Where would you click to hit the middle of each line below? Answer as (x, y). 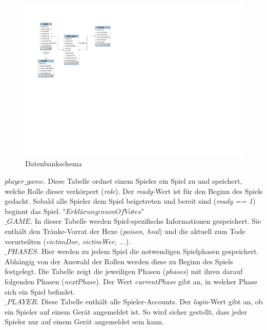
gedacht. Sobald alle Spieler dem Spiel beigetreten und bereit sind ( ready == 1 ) (130, 201)
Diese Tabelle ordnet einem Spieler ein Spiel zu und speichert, (145, 181)
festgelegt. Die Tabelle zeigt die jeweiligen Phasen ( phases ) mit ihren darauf (124, 271)
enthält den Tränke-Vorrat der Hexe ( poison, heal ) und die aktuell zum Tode (125, 231)
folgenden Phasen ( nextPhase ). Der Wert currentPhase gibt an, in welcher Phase (131, 281)
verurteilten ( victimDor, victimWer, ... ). (68, 241)
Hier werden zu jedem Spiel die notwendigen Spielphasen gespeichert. (150, 251)
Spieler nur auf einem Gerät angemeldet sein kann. (85, 322)
